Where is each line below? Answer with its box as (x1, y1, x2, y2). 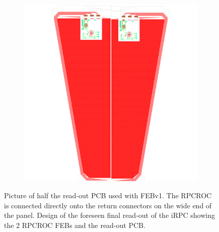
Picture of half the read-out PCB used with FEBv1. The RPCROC (4, 190, 212, 200)
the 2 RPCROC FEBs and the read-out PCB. (4, 219, 145, 230)
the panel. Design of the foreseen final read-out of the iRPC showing (4, 210, 215, 220)
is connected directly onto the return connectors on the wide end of (4, 200, 212, 210)
